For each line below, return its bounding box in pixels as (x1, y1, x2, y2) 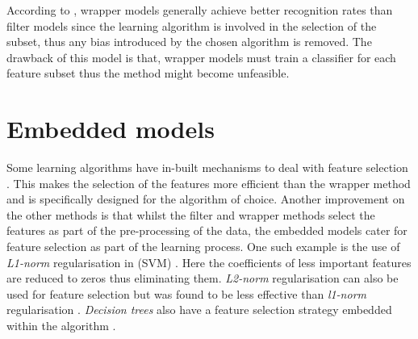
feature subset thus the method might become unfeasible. (6, 65, 290, 82)
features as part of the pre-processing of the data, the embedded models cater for (6, 222, 408, 239)
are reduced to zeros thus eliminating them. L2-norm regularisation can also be (6, 270, 399, 287)
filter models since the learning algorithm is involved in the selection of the (6, 17, 377, 34)
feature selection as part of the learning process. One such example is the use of (6, 238, 400, 255)
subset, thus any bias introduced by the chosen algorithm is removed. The (6, 33, 372, 50)
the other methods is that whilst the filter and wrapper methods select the (6, 206, 375, 223)
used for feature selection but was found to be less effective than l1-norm (6, 285, 367, 302)
